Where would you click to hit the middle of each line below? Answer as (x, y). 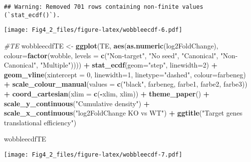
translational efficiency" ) (40, 122)
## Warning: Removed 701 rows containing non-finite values (104, 7)
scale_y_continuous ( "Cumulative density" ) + (77, 103)
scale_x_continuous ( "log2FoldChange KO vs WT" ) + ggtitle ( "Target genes (123, 113)
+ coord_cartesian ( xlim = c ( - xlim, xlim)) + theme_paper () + (107, 93)
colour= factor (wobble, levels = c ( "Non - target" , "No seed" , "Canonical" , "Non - (121, 55)
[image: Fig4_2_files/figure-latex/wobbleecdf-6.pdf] (93, 30)
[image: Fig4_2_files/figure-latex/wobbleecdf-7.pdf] (93, 154)
